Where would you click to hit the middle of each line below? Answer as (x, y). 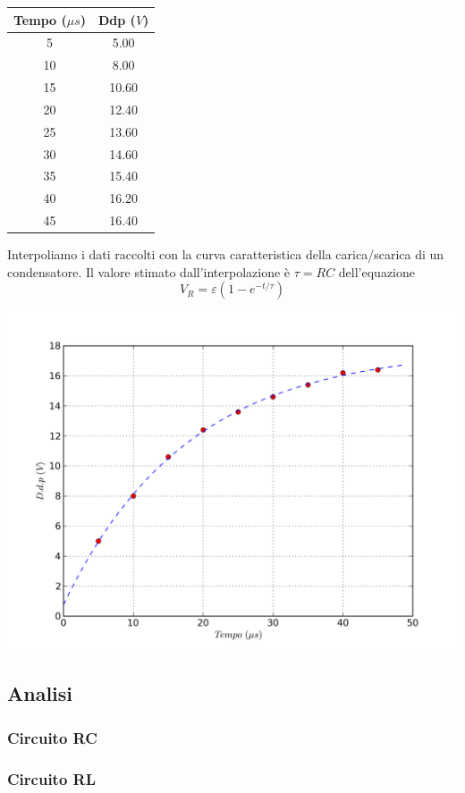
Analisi (40, 693)
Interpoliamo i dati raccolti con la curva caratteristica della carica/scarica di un (226, 254)
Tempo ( (40, 19)
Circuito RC (52, 737)
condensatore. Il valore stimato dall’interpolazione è (149, 271)
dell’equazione (376, 271)
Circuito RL (52, 778)
